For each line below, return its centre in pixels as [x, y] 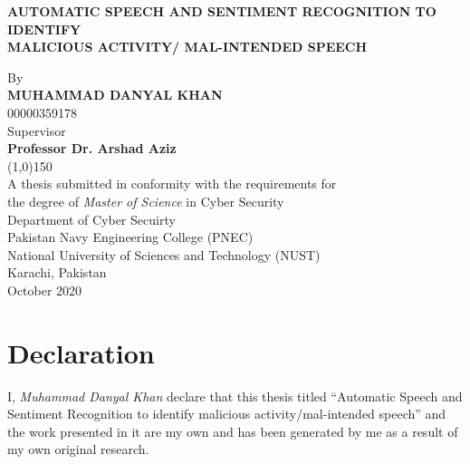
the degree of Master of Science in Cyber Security [146, 201]
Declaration [81, 352]
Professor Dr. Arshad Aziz [92, 148]
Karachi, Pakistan [57, 272]
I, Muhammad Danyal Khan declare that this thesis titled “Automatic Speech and [235, 396]
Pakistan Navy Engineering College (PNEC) [130, 237]
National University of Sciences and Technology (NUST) [164, 254]
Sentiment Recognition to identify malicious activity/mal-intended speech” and [227, 414]
